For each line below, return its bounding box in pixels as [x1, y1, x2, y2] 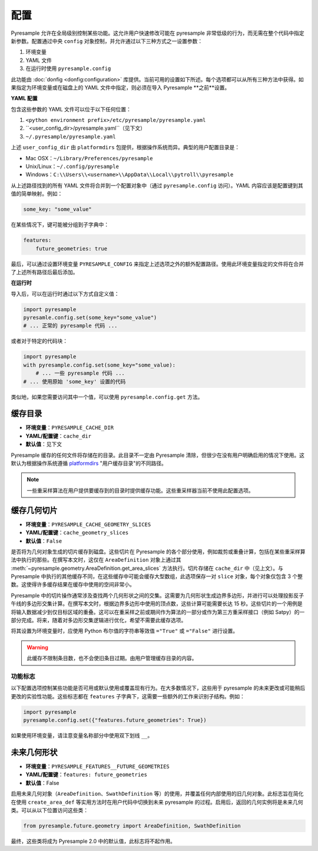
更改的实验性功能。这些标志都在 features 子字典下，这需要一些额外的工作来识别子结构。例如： [11, 692, 246, 700]
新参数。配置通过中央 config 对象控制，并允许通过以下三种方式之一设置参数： [11, 37, 203, 44]
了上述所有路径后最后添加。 [11, 268, 78, 275]
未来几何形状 [11, 747, 58, 757]
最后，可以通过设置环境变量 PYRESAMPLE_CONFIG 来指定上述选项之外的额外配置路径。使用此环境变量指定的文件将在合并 [11, 260, 304, 268]
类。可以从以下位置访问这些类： [11, 806, 88, 813]
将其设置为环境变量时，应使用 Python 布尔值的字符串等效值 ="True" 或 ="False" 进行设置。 [11, 628, 238, 635]
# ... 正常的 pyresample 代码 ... [23, 322, 118, 329]
